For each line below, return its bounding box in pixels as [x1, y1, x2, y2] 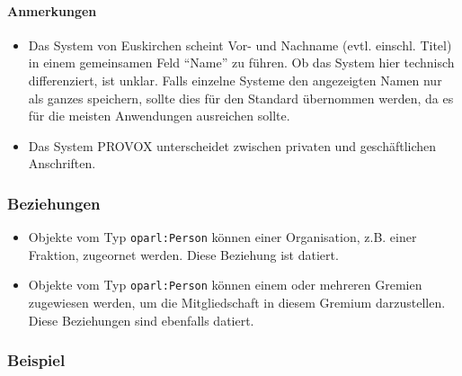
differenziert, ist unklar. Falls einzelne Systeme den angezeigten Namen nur [28, 70, 442, 89]
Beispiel [7, 349, 66, 372]
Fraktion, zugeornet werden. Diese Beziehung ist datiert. [28, 245, 339, 264]
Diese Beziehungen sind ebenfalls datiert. [28, 310, 254, 329]
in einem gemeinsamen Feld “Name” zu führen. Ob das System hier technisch [28, 53, 455, 72]
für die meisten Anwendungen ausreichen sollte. [28, 106, 290, 125]
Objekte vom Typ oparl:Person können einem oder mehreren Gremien [28, 275, 422, 294]
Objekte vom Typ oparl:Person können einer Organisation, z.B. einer [28, 228, 417, 246]
